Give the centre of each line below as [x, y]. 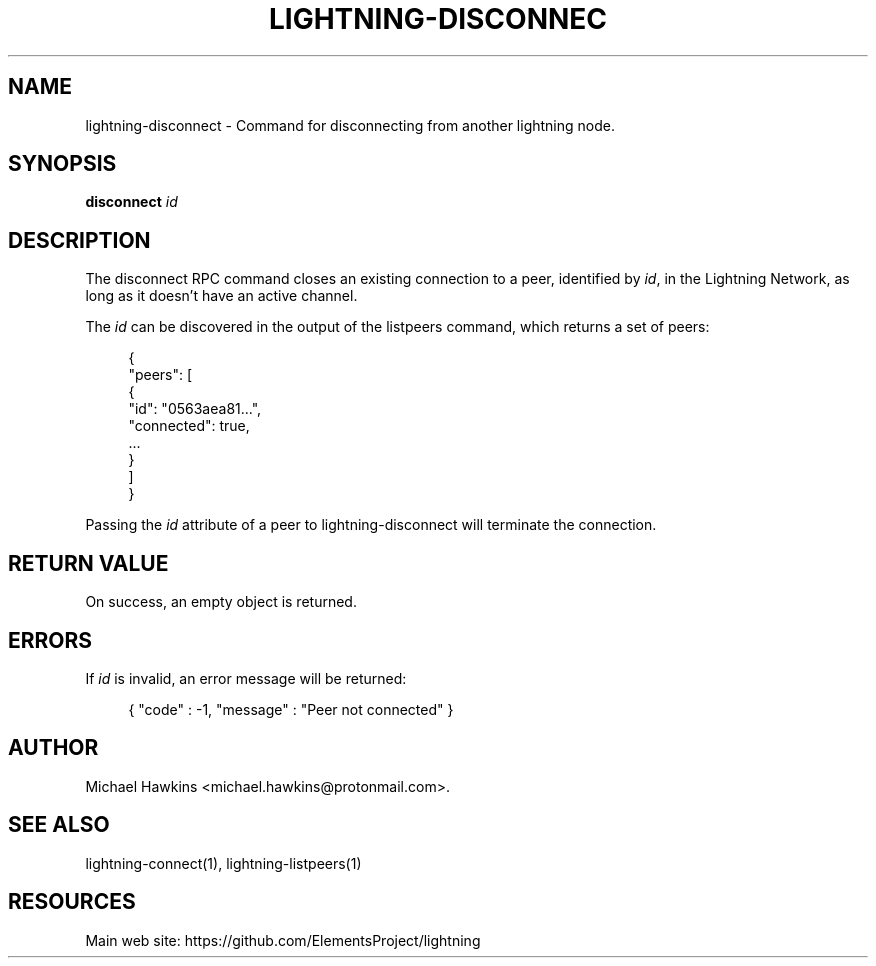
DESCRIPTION [79, 240]
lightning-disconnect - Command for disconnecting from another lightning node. [350, 125]
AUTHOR [53, 748]
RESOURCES [72, 902]
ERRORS [50, 640]
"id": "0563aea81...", [195, 409]
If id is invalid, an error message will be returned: [246, 678]
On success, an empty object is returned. [221, 602]
